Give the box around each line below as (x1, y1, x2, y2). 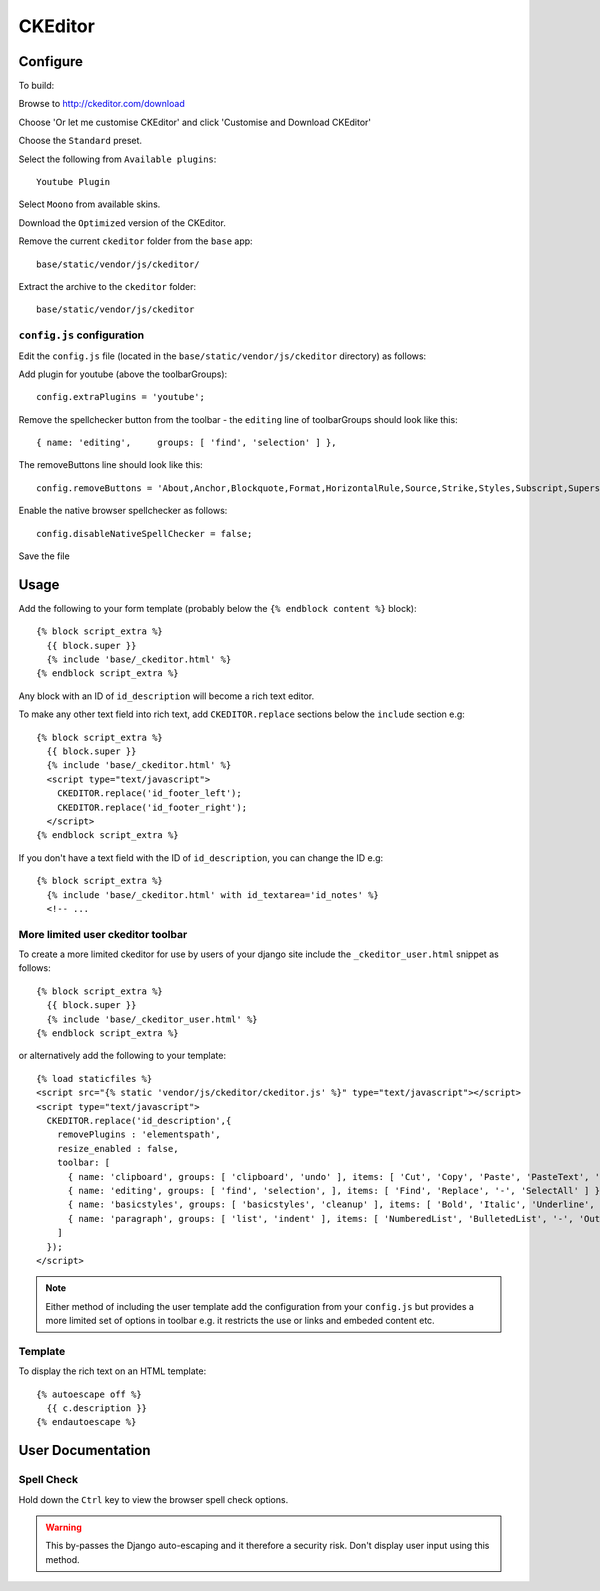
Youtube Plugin (36, 176, 111, 188)
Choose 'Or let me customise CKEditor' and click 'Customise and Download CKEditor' (18, 116, 372, 128)
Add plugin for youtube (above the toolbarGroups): (18, 368, 228, 380)
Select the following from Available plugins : (18, 153, 217, 165)
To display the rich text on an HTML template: (18, 1365, 207, 1377)
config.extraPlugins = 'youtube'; (36, 391, 205, 403)
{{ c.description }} (46, 1403, 148, 1414)
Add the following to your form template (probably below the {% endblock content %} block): (18, 602, 417, 614)
